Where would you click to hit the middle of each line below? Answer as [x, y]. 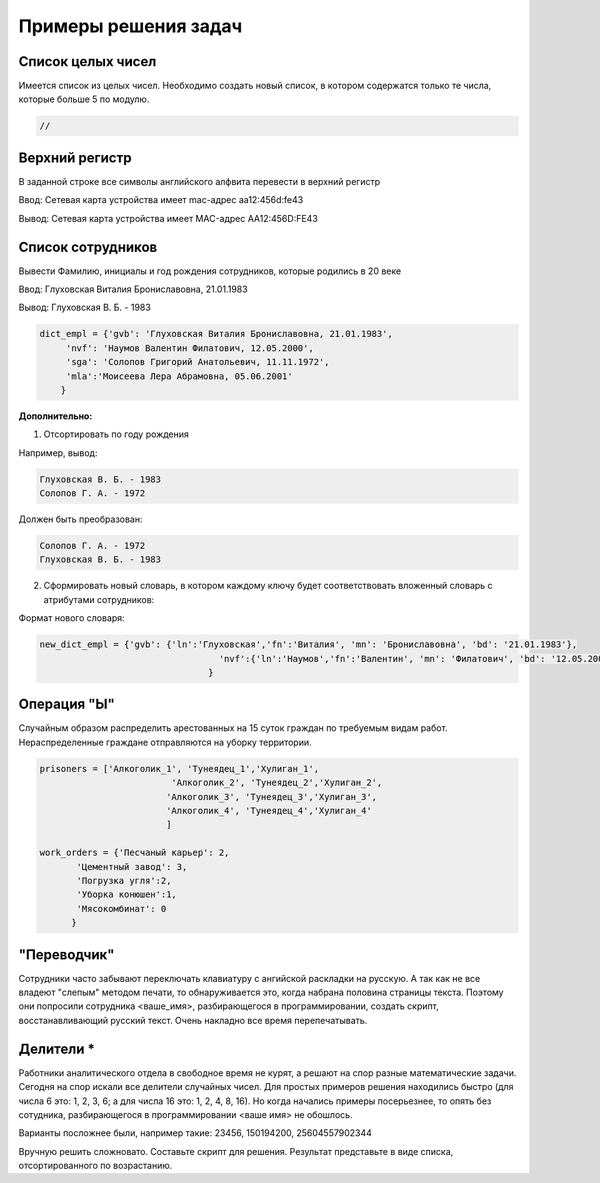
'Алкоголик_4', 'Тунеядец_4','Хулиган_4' [268, 811]
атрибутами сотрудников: [99, 599]
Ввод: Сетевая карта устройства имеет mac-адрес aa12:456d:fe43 [161, 200]
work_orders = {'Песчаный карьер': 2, [134, 853]
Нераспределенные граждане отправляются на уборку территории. [165, 742]
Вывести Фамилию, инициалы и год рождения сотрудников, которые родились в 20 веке [210, 271]
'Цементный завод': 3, [132, 866]
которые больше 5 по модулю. [84, 99]
